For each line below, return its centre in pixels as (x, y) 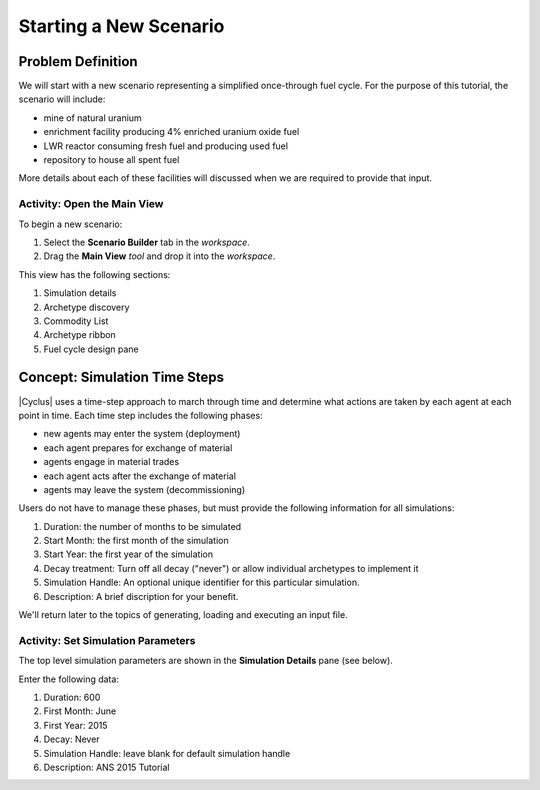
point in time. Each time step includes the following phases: (141, 415)
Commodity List (76, 321)
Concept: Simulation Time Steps (121, 377)
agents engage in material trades (111, 462)
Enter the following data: (69, 679)
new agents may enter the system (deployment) (142, 434)
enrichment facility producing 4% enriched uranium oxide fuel (171, 132)
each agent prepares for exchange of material (138, 447)
